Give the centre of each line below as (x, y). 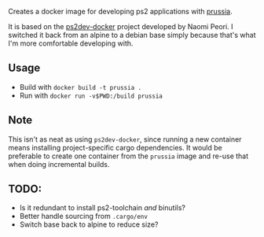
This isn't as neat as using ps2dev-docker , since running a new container (125, 139)
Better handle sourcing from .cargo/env (83, 217)
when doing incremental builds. (59, 164)
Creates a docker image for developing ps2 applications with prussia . (121, 11)
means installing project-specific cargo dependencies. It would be (115, 147)
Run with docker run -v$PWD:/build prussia (91, 95)
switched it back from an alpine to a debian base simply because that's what (132, 35)
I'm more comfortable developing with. (71, 43)
